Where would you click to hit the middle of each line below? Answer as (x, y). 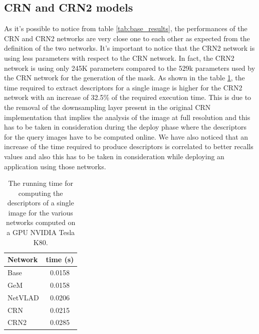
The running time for (41, 183)
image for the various (41, 212)
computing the (41, 193)
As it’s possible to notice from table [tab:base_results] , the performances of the (126, 28)
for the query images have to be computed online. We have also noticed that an (126, 136)
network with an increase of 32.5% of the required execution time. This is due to (128, 97)
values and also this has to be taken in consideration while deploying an (114, 156)
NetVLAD (23, 297)
